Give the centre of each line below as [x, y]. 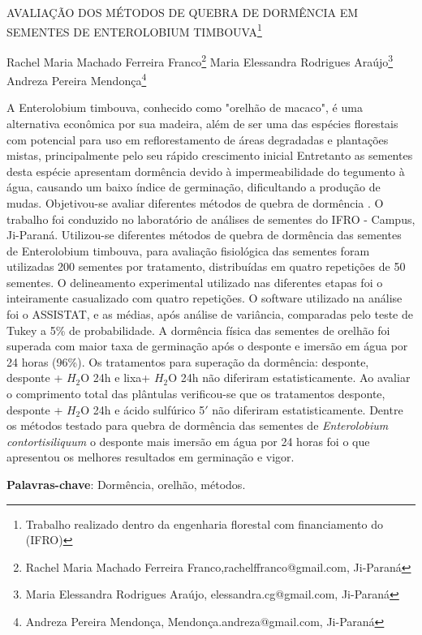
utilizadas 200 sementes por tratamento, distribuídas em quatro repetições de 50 [206, 266]
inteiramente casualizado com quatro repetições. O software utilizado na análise [205, 298]
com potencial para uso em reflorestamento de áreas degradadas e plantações [198, 139]
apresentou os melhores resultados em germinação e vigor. [151, 457]
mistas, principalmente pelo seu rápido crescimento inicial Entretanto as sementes [210, 155]
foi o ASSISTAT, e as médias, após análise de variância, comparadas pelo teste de [210, 314]
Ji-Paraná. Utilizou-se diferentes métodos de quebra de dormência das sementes [204, 235]
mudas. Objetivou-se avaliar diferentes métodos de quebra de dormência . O [195, 202]
